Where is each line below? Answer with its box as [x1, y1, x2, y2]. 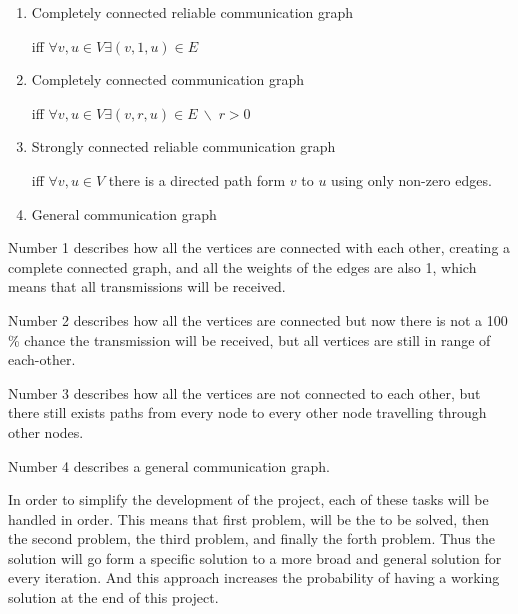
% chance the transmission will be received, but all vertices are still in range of [8, 329, 491, 350]
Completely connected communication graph [31, 69, 305, 90]
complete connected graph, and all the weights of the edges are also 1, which [8, 256, 477, 277]
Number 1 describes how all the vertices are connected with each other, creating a [8, 237, 511, 258]
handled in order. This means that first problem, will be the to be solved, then [8, 508, 490, 529]
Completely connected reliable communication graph [31, 2, 354, 22]
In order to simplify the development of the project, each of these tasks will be [8, 489, 489, 510]
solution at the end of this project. [8, 587, 219, 608]
